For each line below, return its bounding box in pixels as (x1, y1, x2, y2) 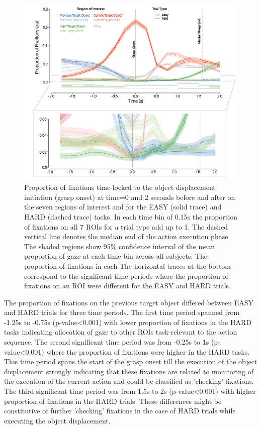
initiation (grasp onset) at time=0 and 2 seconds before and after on (24, 191, 235, 202)
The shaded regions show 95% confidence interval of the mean (24, 241, 215, 251)
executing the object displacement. (4, 415, 111, 425)
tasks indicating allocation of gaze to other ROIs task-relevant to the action (4, 327, 237, 337)
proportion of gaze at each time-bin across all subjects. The (24, 251, 208, 261)
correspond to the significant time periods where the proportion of (24, 270, 228, 281)
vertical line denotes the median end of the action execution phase (24, 231, 228, 242)
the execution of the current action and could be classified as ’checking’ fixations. (4, 376, 254, 386)
